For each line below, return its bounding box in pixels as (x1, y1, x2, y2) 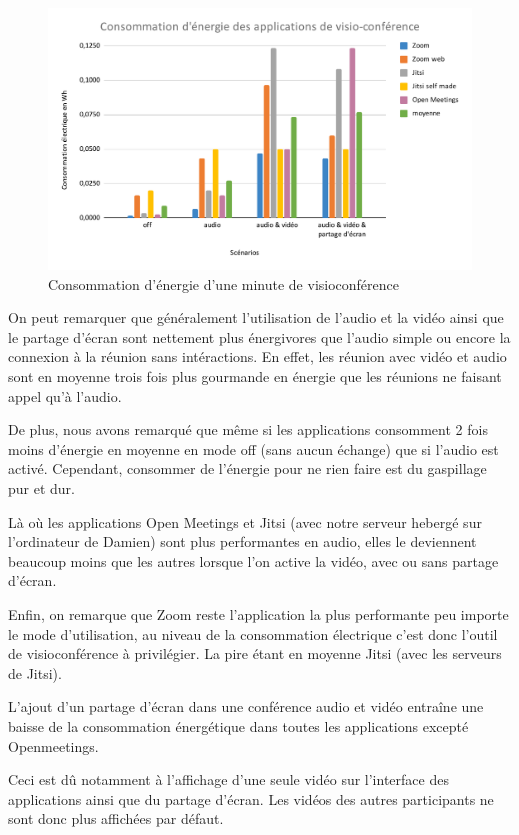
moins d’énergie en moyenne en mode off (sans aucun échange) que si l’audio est (8, 438, 499, 459)
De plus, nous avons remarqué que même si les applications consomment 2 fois (8, 419, 488, 440)
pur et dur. (8, 478, 75, 499)
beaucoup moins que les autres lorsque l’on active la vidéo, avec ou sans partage (8, 550, 499, 571)
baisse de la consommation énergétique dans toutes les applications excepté (8, 715, 469, 736)
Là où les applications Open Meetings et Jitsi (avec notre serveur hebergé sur (8, 511, 482, 532)
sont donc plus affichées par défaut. (8, 808, 224, 829)
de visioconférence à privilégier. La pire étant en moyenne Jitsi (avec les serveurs (8, 643, 502, 664)
